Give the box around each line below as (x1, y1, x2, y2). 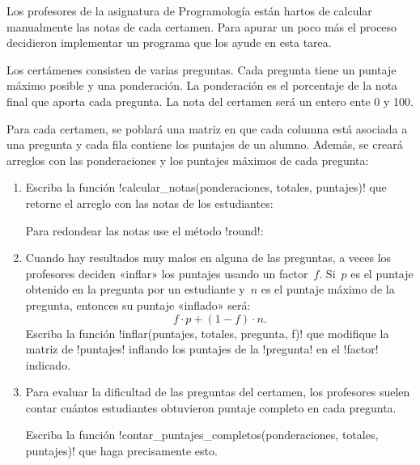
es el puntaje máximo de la (261, 281, 395, 298)
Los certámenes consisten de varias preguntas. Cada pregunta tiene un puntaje (6, 61, 397, 78)
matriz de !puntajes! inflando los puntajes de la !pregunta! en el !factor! (25, 340, 379, 357)
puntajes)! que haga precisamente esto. (25, 442, 218, 459)
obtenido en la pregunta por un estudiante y (25, 281, 245, 298)
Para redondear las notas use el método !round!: (25, 222, 264, 239)
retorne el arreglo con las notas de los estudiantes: (25, 194, 274, 211)
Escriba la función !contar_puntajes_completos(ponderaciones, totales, (25, 426, 379, 443)
